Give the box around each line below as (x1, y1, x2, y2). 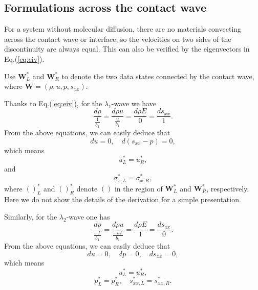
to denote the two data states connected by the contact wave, (61, 70, 254, 81)
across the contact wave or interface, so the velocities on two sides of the (4, 33, 231, 44)
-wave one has (66, 211, 110, 222)
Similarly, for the (4, 211, 57, 222)
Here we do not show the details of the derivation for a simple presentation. (4, 194, 241, 205)
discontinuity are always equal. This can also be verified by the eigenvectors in (4, 43, 250, 54)
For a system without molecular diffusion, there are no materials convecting (4, 23, 242, 34)
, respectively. (206, 183, 249, 194)
